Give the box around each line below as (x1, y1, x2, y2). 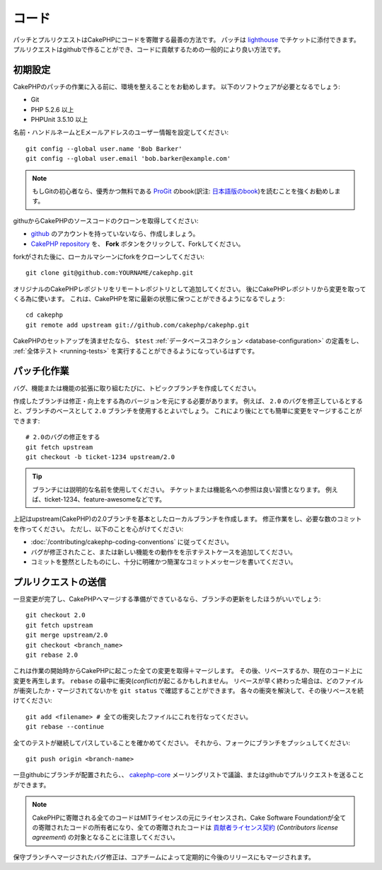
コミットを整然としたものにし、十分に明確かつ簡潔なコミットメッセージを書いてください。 (30, 558, 297, 566)
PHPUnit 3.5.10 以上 (30, 115, 88, 124)
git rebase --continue (25, 723, 105, 731)
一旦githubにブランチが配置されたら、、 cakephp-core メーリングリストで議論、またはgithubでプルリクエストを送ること (13, 771, 364, 779)
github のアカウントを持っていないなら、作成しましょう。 (30, 230, 199, 238)
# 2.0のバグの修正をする (25, 433, 100, 441)
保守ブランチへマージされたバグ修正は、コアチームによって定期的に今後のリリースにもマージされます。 (13, 852, 315, 861)
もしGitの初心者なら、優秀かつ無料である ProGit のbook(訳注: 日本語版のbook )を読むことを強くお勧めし (32, 186, 335, 195)
